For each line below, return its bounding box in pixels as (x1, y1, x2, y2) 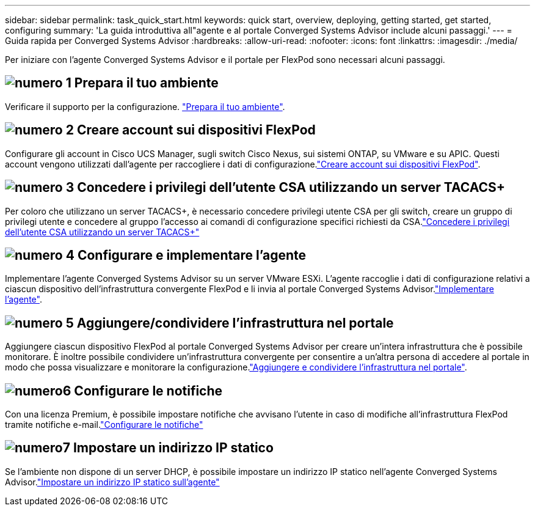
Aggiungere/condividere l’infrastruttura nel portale (76, 315, 394, 331)
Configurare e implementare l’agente (77, 247, 307, 263)
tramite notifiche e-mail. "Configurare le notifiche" (5, 419, 203, 430)
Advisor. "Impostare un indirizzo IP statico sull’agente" (5, 476, 220, 487)
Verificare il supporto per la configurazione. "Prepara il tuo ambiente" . (5, 101, 285, 112)
